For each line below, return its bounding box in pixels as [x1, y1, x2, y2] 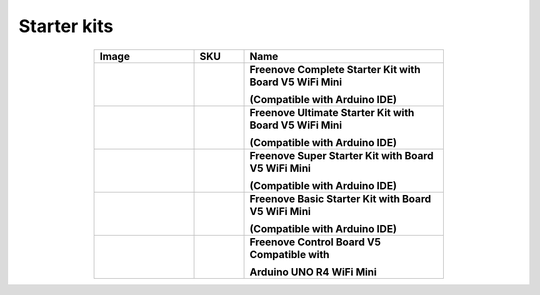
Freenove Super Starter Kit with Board [249, 148, 434, 162]
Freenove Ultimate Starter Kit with [249, 105, 415, 119]
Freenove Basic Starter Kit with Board [249, 191, 432, 205]
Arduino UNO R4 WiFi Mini [249, 265, 377, 279]
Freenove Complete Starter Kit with [249, 62, 421, 76]
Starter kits [18, 15, 114, 37]
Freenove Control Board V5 [249, 235, 382, 249]
